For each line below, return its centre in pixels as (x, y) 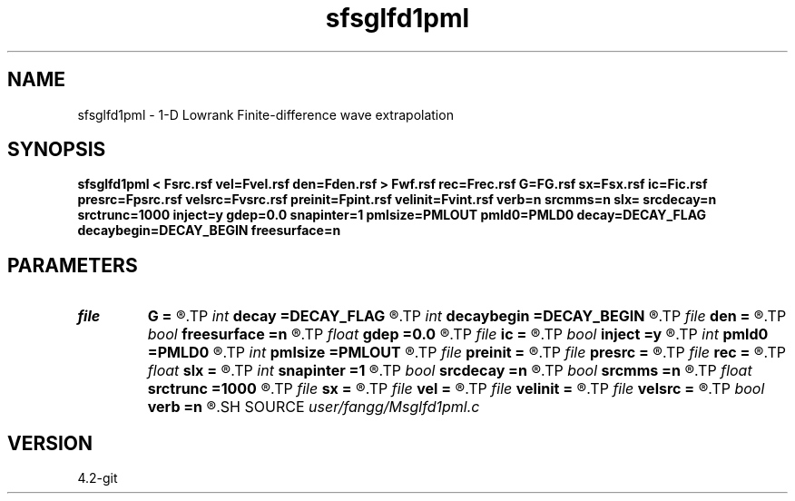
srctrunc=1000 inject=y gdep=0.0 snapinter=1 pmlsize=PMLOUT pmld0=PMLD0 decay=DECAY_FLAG (392, 215)
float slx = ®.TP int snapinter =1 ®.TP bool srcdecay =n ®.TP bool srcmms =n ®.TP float (450, 371)
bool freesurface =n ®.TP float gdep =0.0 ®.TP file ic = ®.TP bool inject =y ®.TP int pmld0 (458, 334)
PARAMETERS (73, 265)
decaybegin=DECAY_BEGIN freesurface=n (209, 231)
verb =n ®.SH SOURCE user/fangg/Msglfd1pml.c (314, 407)
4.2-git (98, 478)
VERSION (50, 443)
